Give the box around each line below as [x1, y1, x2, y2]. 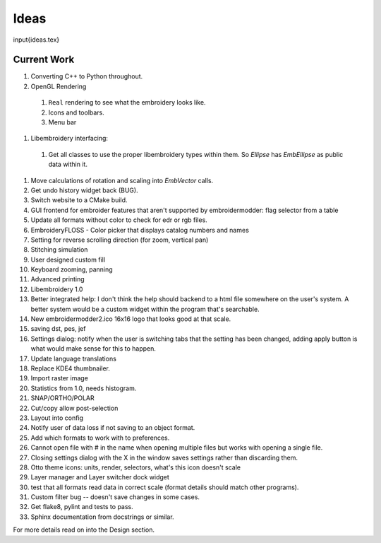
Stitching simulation [30, 245, 88, 254]
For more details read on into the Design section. [13, 525, 155, 534]
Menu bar [48, 118, 77, 127]
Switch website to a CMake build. [30, 196, 128, 204]
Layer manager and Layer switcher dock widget [30, 473, 169, 481]
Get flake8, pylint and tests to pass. [30, 503, 133, 511]
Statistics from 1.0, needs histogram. [30, 384, 137, 392]
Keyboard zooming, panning [30, 265, 113, 274]
